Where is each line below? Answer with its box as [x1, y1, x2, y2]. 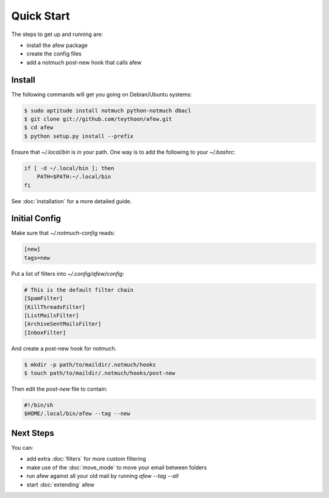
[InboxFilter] [24, 329, 66, 336]
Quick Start [11, 9, 70, 23]
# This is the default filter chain [24, 286, 134, 293]
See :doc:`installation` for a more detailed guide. [11, 197, 132, 204]
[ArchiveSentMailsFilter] [24, 320, 102, 328]
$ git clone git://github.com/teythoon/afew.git [24, 116, 172, 122]
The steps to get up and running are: [11, 31, 104, 38]
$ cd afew [24, 124, 54, 131]
